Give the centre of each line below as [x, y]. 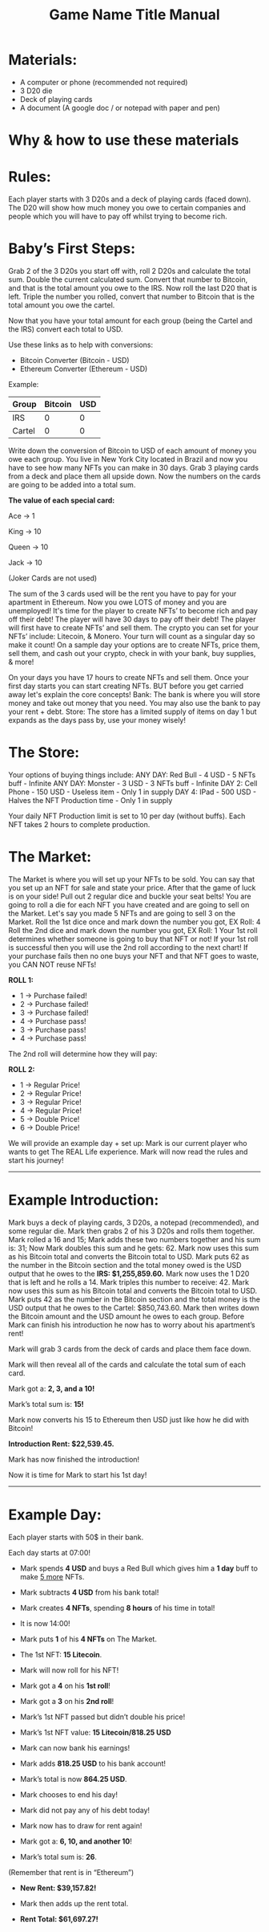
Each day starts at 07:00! [49, 1552]
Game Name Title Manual [134, 15]
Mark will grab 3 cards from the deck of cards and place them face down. [130, 1349]
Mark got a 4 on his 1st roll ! [65, 1685]
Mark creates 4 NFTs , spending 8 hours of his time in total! [117, 1608]
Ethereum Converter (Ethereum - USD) [84, 369]
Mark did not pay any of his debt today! [85, 1810]
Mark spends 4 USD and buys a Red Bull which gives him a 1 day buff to [139, 1568]
